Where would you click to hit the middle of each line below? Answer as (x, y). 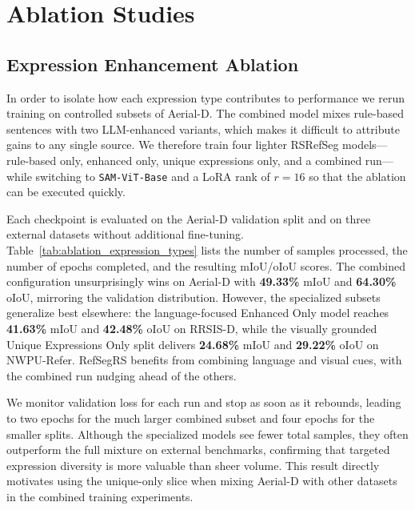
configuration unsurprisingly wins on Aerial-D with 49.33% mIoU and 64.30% (202, 281)
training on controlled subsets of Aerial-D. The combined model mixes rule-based (205, 113)
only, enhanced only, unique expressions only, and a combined (211, 160)
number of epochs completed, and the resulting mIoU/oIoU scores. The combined (206, 265)
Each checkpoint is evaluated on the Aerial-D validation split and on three (189, 218)
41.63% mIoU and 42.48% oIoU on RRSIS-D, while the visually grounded (192, 328)
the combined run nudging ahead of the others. (122, 375)
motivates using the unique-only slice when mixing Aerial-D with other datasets (202, 481)
